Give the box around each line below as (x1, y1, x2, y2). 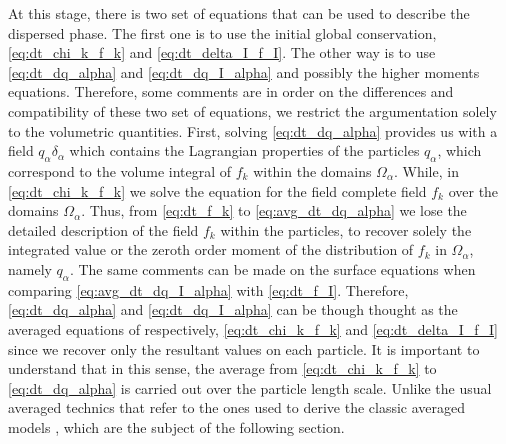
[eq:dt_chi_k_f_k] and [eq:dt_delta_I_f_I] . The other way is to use (8, 42, 436, 63)
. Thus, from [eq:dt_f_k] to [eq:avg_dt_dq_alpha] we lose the (81, 200, 467, 221)
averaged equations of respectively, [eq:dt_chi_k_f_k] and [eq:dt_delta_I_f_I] (8, 318, 498, 339)
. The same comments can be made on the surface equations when (69, 258, 476, 279)
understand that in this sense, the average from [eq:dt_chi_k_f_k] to (8, 358, 437, 379)
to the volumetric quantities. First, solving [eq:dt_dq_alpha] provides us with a (8, 120, 498, 141)
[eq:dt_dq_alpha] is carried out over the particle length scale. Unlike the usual (8, 377, 492, 398)
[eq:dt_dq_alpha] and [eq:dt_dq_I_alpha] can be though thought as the (8, 299, 458, 320)
